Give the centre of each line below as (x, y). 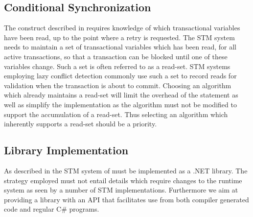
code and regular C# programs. (52, 209)
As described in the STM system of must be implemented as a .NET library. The (126, 170)
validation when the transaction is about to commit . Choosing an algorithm (118, 85)
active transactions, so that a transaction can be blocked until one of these (116, 56)
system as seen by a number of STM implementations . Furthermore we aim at (121, 190)
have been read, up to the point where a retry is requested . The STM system (119, 37)
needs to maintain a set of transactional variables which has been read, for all (120, 47)
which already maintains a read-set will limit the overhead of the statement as (121, 95)
